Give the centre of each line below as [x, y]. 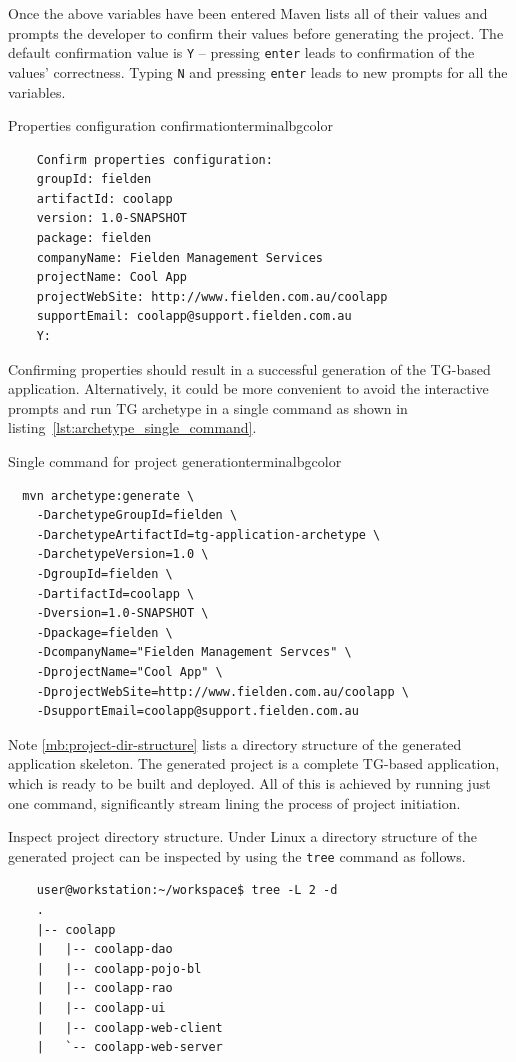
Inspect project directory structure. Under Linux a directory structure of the [243, 836]
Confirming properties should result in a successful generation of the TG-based [249, 368]
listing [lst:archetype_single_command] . [132, 427]
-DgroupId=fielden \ [104, 573]
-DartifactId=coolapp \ [115, 593]
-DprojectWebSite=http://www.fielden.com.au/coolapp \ [222, 691]
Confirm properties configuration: [154, 159]
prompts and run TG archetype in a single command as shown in [208, 407]
